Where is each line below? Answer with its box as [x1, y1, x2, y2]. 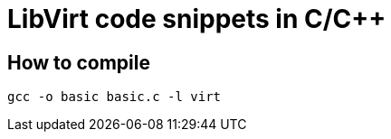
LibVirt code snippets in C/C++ [7, 4, 386, 34]
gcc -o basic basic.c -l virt [7, 89, 222, 105]
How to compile [7, 51, 150, 74]
